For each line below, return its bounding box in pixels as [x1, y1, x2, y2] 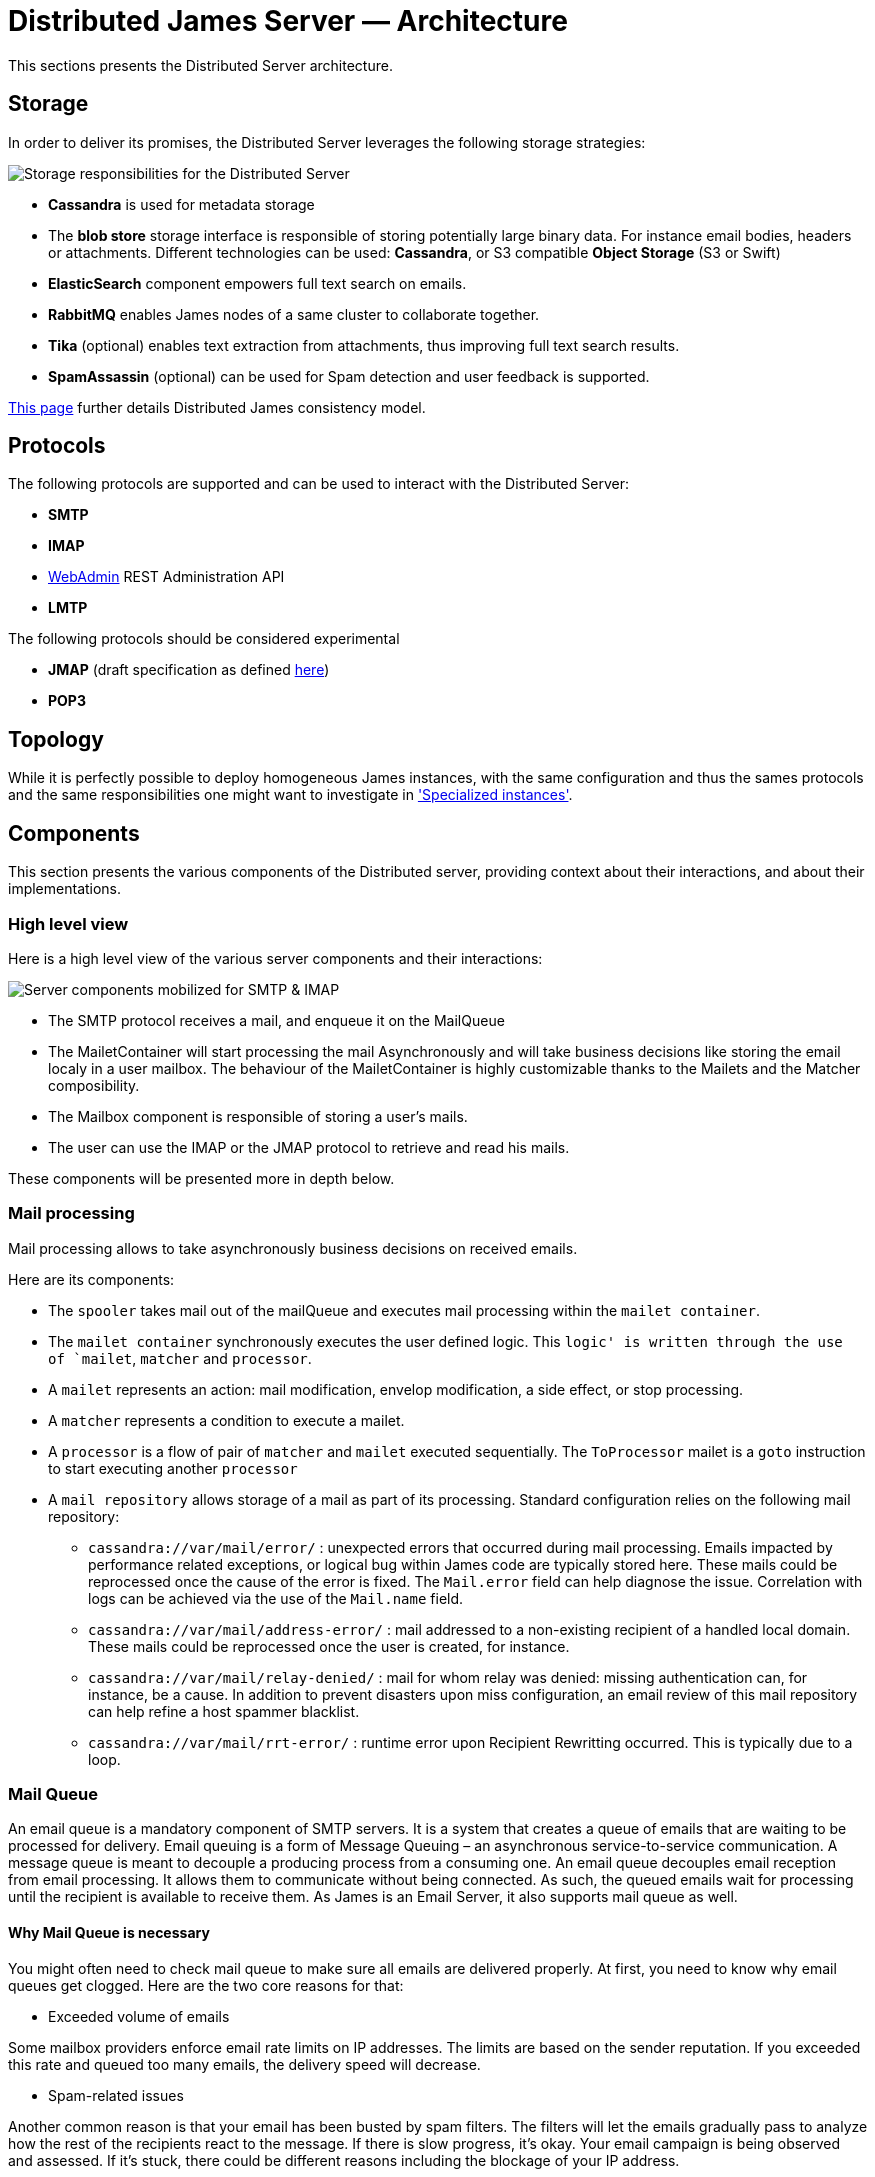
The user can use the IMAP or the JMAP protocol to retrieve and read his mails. [48, 1138, 570, 1156]
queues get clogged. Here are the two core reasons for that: [8, 1976, 404, 1994]
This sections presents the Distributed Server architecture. [8, 56, 393, 74]
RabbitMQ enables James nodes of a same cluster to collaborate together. [48, 305, 540, 323]
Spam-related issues [48, 2086, 184, 2104]
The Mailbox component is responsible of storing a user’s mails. [48, 1107, 468, 1125]
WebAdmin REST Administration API [48, 568, 285, 586]
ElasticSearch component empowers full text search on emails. [48, 274, 467, 292]
